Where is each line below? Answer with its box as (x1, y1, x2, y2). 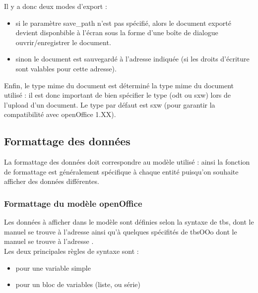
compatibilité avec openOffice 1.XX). (4, 109, 116, 119)
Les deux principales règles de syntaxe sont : (4, 245, 139, 256)
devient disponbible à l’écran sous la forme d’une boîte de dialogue (15, 27, 218, 38)
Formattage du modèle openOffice (4, 197, 142, 209)
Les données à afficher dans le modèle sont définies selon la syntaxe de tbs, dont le (4, 217, 254, 227)
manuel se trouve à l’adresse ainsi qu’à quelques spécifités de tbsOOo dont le (4, 226, 237, 236)
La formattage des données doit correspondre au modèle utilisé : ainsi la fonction (4, 157, 250, 167)
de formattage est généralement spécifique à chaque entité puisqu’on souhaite (4, 166, 239, 176)
